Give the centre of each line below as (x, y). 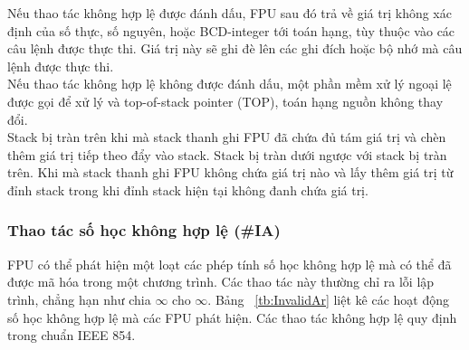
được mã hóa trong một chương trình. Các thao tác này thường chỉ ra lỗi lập (221, 282)
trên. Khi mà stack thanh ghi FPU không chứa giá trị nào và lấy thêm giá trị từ (230, 172)
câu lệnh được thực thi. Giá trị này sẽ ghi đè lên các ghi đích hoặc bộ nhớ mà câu (235, 48)
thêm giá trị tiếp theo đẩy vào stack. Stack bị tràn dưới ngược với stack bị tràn (227, 154)
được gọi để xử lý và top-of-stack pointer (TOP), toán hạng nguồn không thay (225, 101)
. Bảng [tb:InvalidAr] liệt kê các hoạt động (329, 299)
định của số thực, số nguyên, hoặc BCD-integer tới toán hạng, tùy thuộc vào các (231, 30)
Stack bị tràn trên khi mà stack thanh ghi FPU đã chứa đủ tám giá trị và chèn (227, 137)
